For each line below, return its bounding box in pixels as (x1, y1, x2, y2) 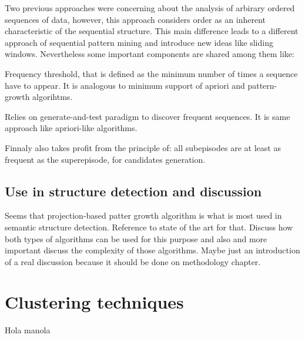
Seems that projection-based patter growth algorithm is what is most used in (5, 209, 282, 222)
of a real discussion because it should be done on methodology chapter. (5, 255, 261, 267)
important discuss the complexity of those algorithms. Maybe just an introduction (5, 244, 300, 256)
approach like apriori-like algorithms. (5, 122, 138, 134)
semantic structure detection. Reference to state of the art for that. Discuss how (5, 220, 293, 233)
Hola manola (5, 324, 51, 336)
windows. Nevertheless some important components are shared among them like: (5, 48, 294, 60)
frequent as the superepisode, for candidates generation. (5, 153, 206, 165)
